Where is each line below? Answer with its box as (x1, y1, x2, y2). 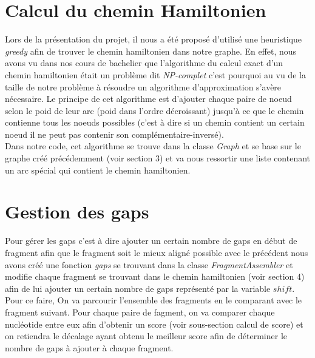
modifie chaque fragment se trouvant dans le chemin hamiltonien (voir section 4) (5, 270, 305, 283)
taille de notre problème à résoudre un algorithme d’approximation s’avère (5, 80, 282, 93)
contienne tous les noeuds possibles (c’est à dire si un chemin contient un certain (5, 116, 305, 129)
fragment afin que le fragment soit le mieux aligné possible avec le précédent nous (5, 246, 308, 258)
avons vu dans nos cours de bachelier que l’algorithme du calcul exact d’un (5, 56, 283, 69)
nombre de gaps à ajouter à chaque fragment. (5, 341, 174, 354)
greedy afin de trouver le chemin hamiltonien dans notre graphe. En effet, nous (5, 44, 297, 57)
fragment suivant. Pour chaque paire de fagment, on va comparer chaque (5, 305, 275, 318)
